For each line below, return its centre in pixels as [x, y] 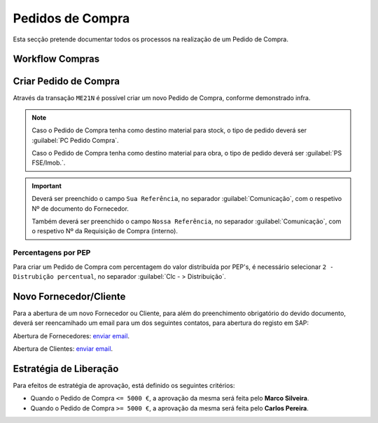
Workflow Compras [56, 59]
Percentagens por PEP [52, 253]
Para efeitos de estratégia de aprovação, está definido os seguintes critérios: [124, 385]
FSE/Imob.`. [49, 163]
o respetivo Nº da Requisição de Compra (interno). [105, 231]
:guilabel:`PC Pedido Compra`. [75, 140]
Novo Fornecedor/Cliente [69, 297]
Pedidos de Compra [71, 18]
